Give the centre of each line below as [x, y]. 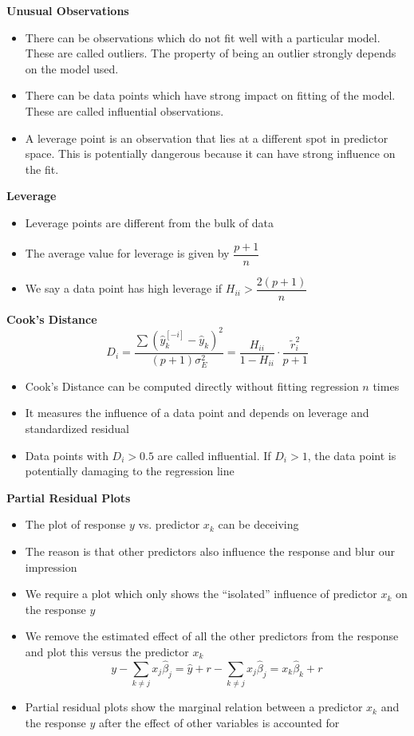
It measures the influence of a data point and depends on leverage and [197, 413]
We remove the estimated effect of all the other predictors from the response [212, 636]
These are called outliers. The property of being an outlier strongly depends [211, 53]
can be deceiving [258, 524]
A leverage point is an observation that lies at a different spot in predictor [207, 138]
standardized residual [77, 429]
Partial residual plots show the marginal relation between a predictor [194, 707]
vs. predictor [169, 524]
